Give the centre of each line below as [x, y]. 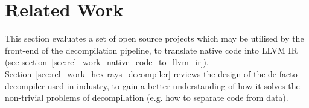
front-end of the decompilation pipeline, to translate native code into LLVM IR [151, 50]
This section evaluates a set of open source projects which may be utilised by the [154, 38]
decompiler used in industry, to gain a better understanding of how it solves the [152, 85]
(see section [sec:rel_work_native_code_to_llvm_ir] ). [107, 62]
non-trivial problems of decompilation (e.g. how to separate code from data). [147, 97]
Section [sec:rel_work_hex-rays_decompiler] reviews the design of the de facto [151, 73]
